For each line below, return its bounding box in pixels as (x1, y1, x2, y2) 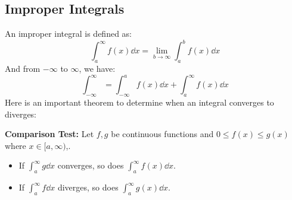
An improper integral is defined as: (5, 27, 132, 40)
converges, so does (57, 159, 124, 172)
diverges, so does (57, 181, 119, 193)
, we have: (79, 62, 116, 75)
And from (5, 62, 41, 75)
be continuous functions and (111, 128, 214, 140)
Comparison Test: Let (5, 128, 94, 140)
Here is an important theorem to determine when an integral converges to (5, 96, 274, 108)
